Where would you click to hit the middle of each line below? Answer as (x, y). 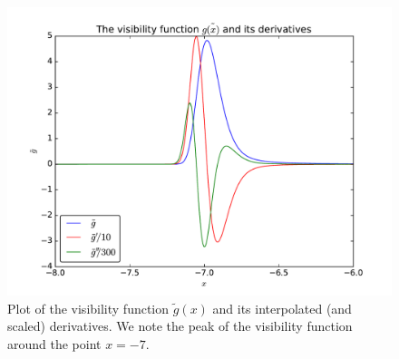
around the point (54, 343)
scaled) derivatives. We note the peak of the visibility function (180, 326)
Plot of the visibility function (88, 308)
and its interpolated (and (282, 308)
